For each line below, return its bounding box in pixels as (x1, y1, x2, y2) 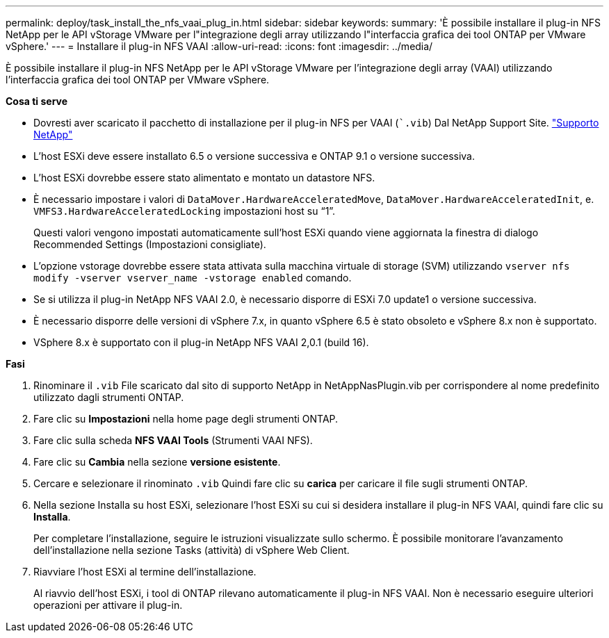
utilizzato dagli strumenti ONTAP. (33, 391, 184, 403)
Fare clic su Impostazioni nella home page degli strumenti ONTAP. (33, 413, 339, 425)
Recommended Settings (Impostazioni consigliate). (33, 238, 266, 250)
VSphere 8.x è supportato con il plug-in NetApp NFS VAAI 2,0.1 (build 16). (33, 336, 369, 348)
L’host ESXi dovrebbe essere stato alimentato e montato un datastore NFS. (33, 172, 375, 183)
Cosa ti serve (6, 95, 68, 107)
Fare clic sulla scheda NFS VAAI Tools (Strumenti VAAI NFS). (33, 434, 313, 446)
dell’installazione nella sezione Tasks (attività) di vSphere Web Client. (33, 544, 350, 556)
